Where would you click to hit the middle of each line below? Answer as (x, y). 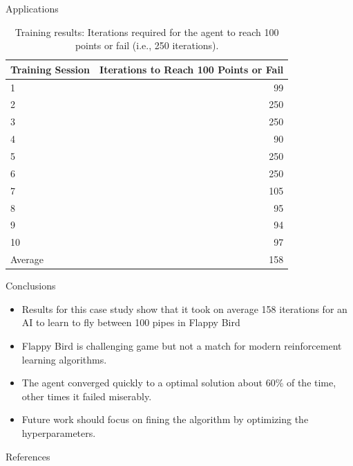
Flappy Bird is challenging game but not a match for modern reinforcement (182, 345)
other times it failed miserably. (87, 396)
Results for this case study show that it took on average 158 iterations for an (184, 308)
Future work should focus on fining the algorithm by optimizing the (165, 419)
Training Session (50, 69)
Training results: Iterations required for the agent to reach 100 (147, 32)
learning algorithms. (64, 359)
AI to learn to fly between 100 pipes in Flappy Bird (131, 322)
